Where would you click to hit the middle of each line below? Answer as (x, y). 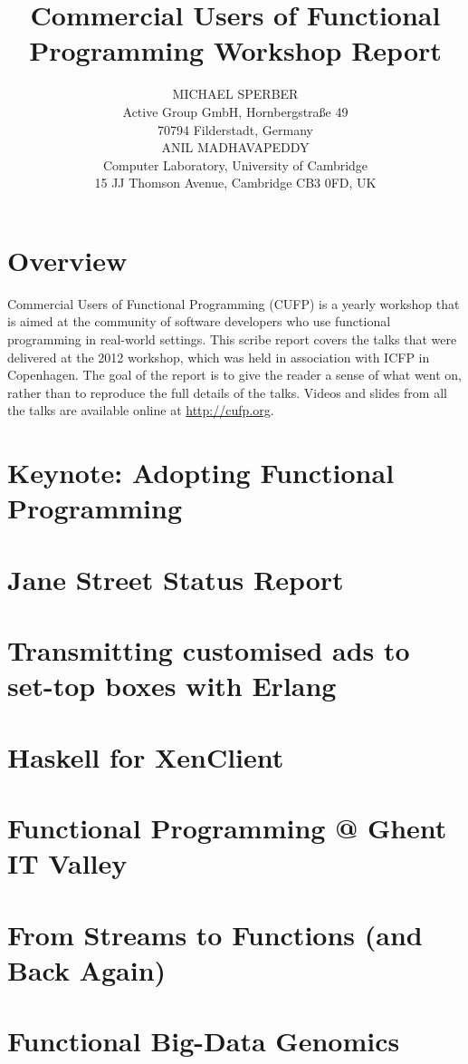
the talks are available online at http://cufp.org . (141, 410)
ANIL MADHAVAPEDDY (235, 147)
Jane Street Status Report (176, 579)
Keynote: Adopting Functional (201, 473)
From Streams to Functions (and (215, 934)
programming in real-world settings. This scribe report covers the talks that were (232, 339)
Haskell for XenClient (146, 756)
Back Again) (87, 969)
